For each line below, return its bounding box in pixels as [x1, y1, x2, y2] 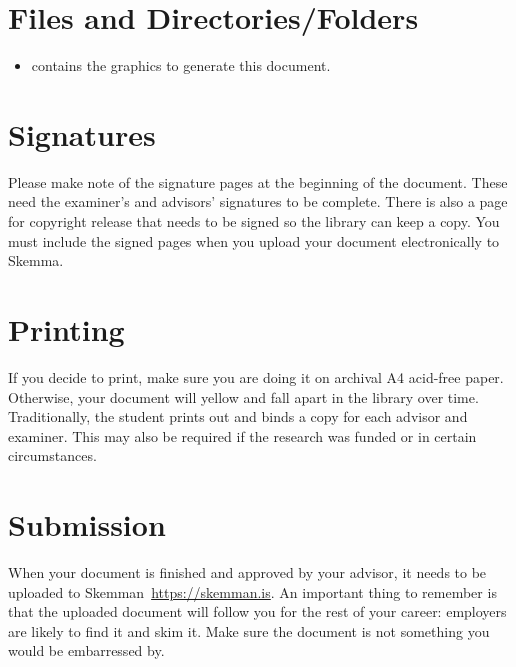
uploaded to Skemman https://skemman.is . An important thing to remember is [8, 581, 497, 602]
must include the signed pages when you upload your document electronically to [8, 230, 500, 251]
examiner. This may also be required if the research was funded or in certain [8, 425, 477, 446]
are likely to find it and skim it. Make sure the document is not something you [8, 620, 490, 641]
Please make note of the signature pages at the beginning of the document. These [8, 171, 508, 192]
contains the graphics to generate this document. [31, 55, 331, 76]
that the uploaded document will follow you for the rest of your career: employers [8, 601, 507, 622]
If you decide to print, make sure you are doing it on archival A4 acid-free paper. [8, 366, 504, 387]
